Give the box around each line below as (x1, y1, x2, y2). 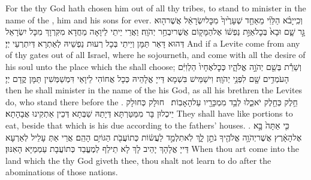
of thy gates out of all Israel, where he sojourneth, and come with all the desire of (5, 48, 306, 61)
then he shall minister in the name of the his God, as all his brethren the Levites (5, 84, 303, 96)
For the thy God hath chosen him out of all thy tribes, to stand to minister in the (5, 2, 306, 14)
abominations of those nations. (5, 166, 118, 178)
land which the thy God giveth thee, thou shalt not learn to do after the (5, 154, 271, 166)
